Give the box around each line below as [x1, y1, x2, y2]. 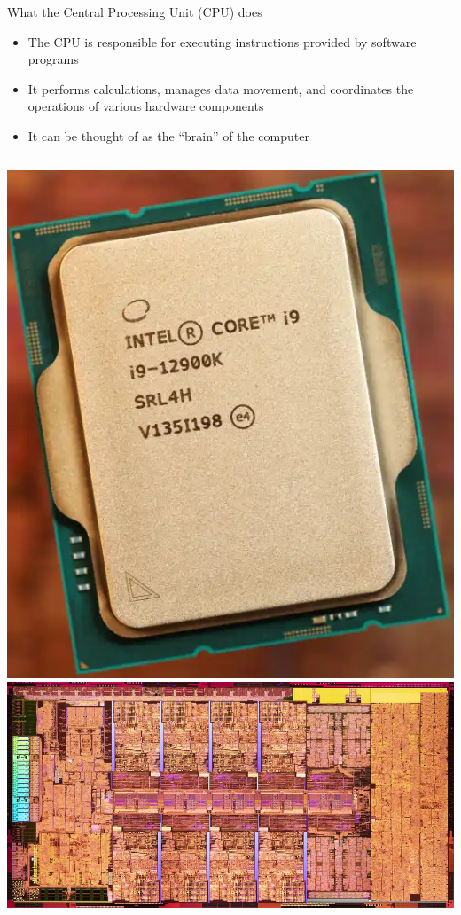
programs [27, 50, 79, 68]
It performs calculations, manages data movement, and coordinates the [27, 79, 414, 98]
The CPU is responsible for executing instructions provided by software [27, 32, 417, 51]
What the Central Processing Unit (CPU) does [7, 3, 262, 20]
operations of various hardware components [27, 97, 264, 115]
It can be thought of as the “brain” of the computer [27, 126, 309, 145]
